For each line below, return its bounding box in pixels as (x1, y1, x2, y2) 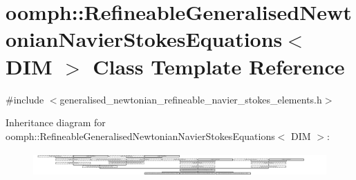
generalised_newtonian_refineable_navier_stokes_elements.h (59, 92, 322, 106)
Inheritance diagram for (6, 115, 106, 130)
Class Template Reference (93, 52, 345, 80)
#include (6, 92, 44, 106)
